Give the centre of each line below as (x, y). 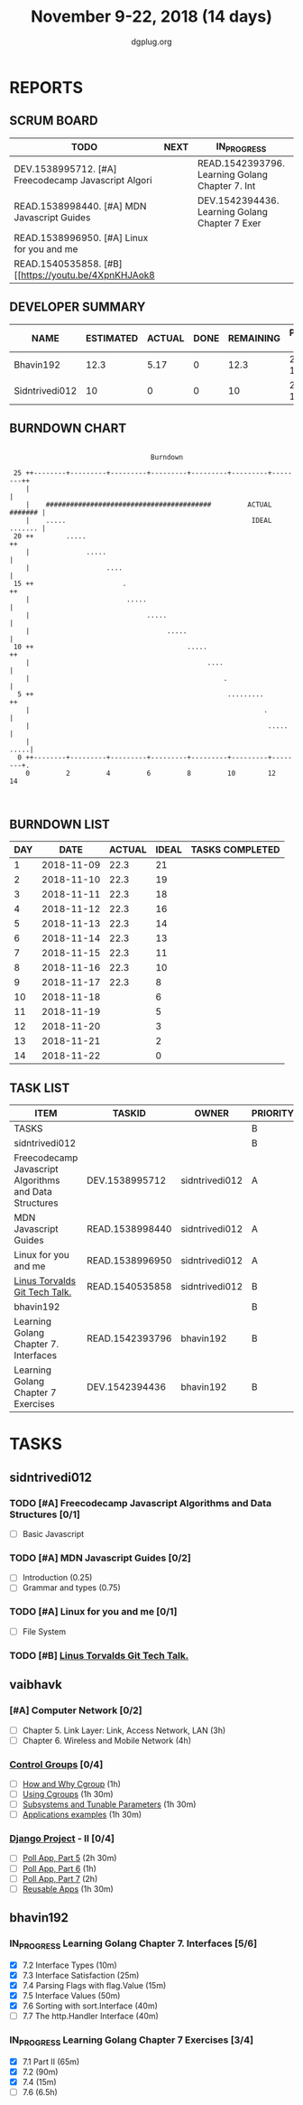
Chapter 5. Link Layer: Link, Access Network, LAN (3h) (124, 1730)
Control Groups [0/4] (56, 1765)
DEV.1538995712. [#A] (65, 169)
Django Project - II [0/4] (62, 1839)
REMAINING (255, 338)
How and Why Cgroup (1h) (72, 1784)
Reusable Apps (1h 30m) (68, 1888)
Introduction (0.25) (57, 1578)
